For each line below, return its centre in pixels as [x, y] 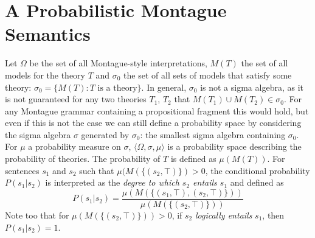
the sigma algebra [38, 134]
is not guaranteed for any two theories [76, 99]
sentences [22, 170]
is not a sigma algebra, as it [252, 87]
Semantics [48, 34]
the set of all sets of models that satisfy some [208, 75]
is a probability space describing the [234, 146]
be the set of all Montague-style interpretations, [118, 63]
